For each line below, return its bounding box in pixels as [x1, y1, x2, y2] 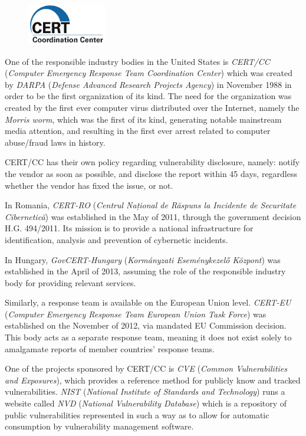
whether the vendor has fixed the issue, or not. [5, 179, 173, 191]
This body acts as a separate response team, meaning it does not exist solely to [5, 331, 292, 343]
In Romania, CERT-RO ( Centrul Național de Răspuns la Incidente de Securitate [5, 199, 297, 211]
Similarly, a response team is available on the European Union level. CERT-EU [5, 296, 291, 309]
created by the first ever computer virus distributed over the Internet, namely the [5, 101, 300, 113]
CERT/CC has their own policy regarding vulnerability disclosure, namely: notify [5, 156, 300, 168]
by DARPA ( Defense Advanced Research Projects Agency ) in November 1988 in [5, 78, 292, 90]
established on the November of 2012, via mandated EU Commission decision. [5, 319, 287, 332]
